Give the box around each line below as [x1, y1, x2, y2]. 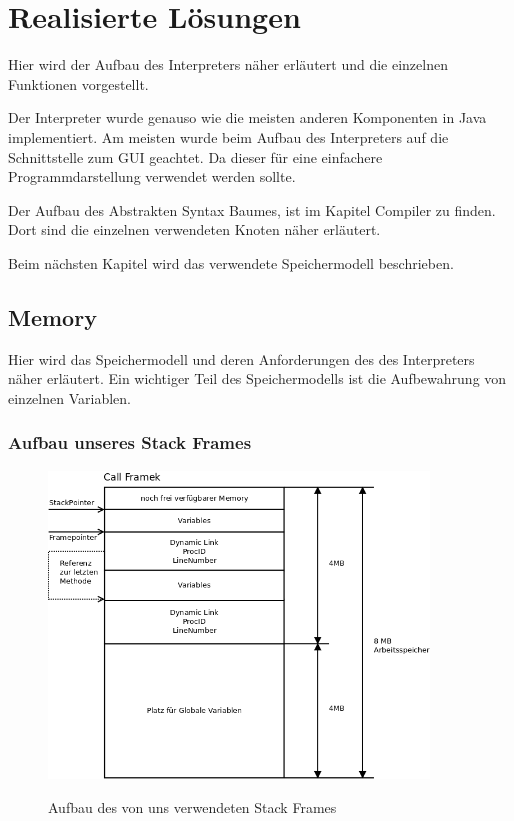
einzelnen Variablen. [8, 387, 131, 408]
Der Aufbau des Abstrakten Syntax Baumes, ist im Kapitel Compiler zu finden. [8, 199, 496, 220]
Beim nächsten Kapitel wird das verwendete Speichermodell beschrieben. [8, 252, 454, 273]
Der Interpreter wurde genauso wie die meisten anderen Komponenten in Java [8, 107, 487, 128]
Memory [8, 301, 97, 332]
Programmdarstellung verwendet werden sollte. [8, 166, 296, 187]
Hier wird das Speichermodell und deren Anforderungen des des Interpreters [8, 348, 475, 369]
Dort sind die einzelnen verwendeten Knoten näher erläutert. [8, 219, 381, 240]
